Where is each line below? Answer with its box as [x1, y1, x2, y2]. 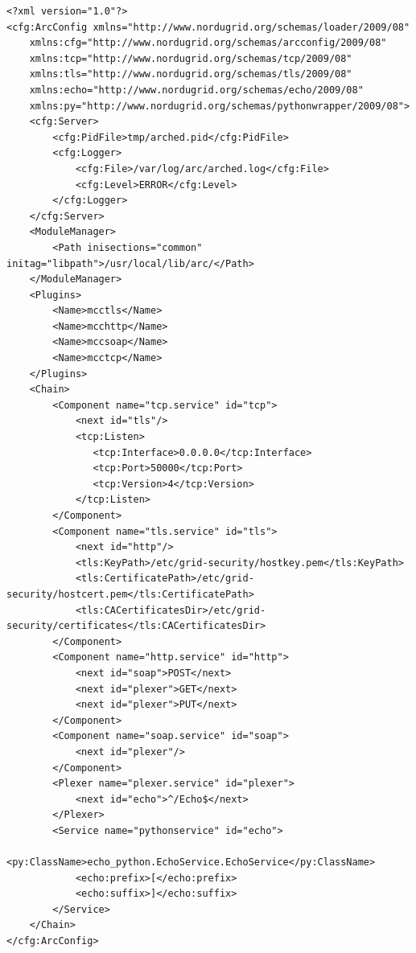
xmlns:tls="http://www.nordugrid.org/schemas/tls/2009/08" [29, 68, 352, 80]
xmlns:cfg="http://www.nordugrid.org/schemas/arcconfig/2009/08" [29, 37, 387, 49]
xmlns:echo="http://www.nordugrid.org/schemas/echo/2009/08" [29, 84, 364, 96]
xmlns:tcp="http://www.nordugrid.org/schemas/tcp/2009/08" [29, 52, 352, 64]
